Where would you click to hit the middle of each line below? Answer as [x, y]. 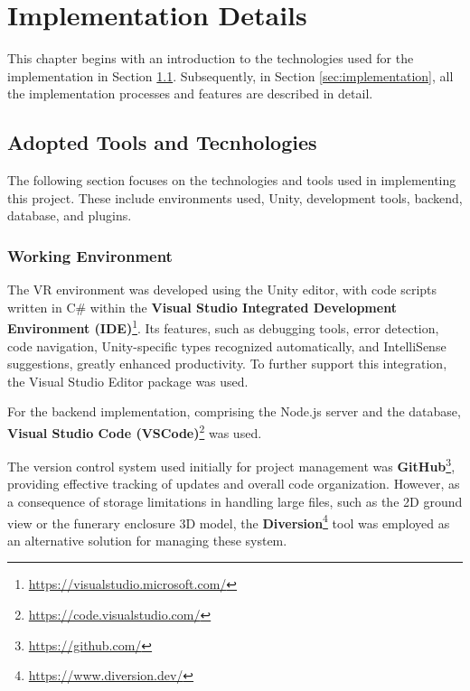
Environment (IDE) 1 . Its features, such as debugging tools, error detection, [223, 327]
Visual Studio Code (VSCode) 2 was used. [135, 431]
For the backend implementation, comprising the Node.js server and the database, [234, 411]
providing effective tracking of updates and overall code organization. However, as [234, 484]
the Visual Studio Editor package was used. [128, 381]
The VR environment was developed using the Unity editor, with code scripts [222, 289]
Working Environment [90, 255]
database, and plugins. [70, 215]
